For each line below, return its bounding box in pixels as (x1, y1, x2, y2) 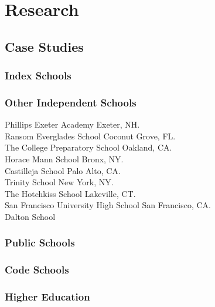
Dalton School (5, 210, 56, 222)
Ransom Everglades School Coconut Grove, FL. (5, 129, 176, 142)
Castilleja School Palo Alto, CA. (5, 164, 121, 176)
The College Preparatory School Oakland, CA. (5, 141, 172, 153)
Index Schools (5, 68, 71, 83)
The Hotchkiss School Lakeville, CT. (5, 187, 136, 199)
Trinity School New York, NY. (5, 176, 114, 188)
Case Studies (5, 37, 84, 55)
